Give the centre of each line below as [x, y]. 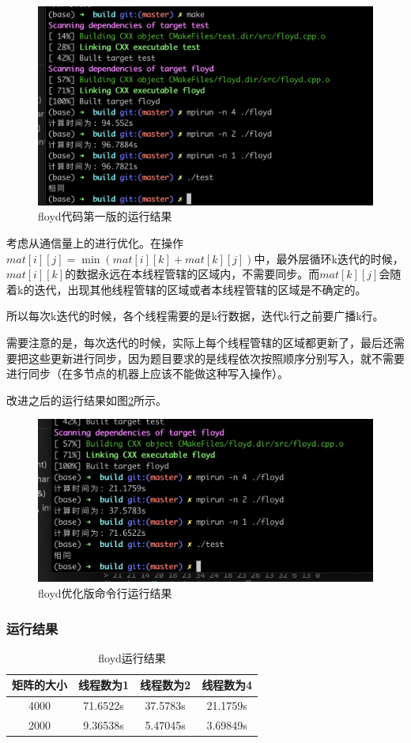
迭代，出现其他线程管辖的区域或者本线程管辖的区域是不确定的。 [200, 289]
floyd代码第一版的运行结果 [105, 216]
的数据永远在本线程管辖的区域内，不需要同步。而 [192, 274]
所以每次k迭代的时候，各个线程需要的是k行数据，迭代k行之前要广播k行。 [195, 316]
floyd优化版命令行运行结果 [105, 593]
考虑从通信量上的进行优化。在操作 [95, 242]
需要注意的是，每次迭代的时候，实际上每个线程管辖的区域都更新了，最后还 [200, 342]
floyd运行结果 [132, 657]
